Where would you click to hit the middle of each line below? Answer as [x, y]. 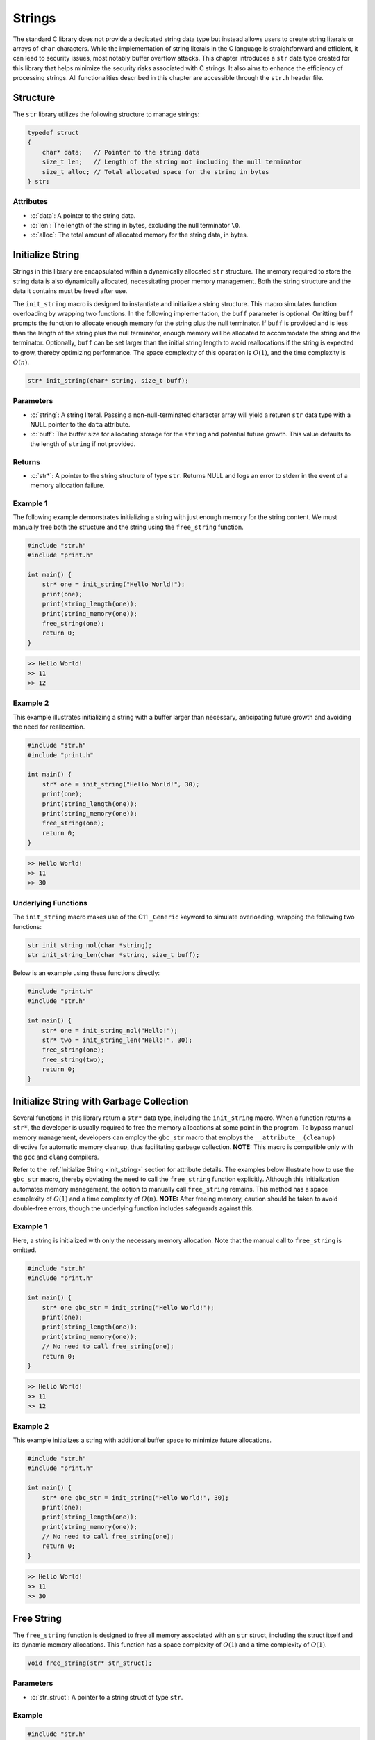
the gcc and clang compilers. [56, 1157]
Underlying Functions [50, 903]
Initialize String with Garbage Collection [101, 1101]
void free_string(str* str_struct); [90, 1663]
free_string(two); [73, 1059]
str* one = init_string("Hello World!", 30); [121, 784]
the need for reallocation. [49, 727]
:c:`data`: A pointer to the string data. [83, 215]
